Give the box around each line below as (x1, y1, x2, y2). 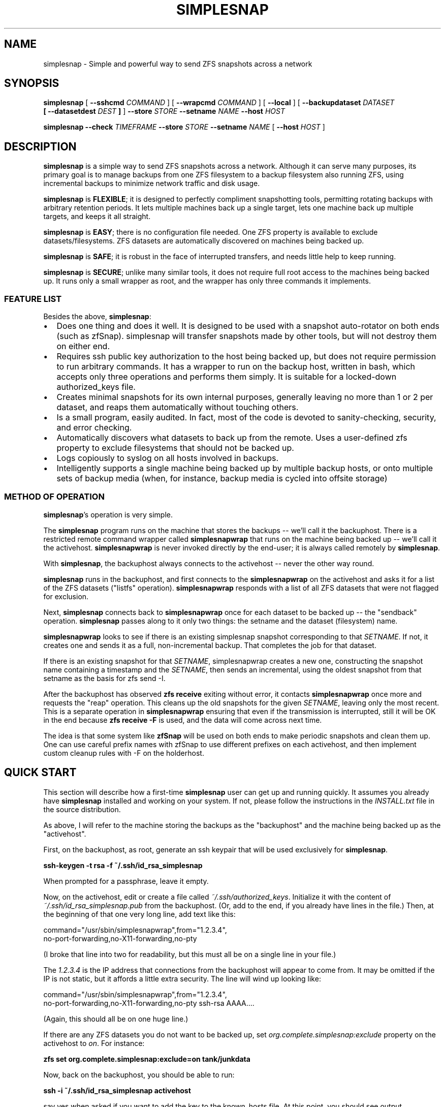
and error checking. (56, 422, 132, 433)
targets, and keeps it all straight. (43, 212, 151, 221)
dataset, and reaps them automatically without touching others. (56, 402, 299, 413)
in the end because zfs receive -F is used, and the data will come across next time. (43, 715, 322, 724)
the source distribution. (43, 805, 121, 814)
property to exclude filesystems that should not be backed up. (56, 443, 294, 453)
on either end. (56, 341, 110, 352)
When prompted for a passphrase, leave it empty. (43, 876, 209, 885)
